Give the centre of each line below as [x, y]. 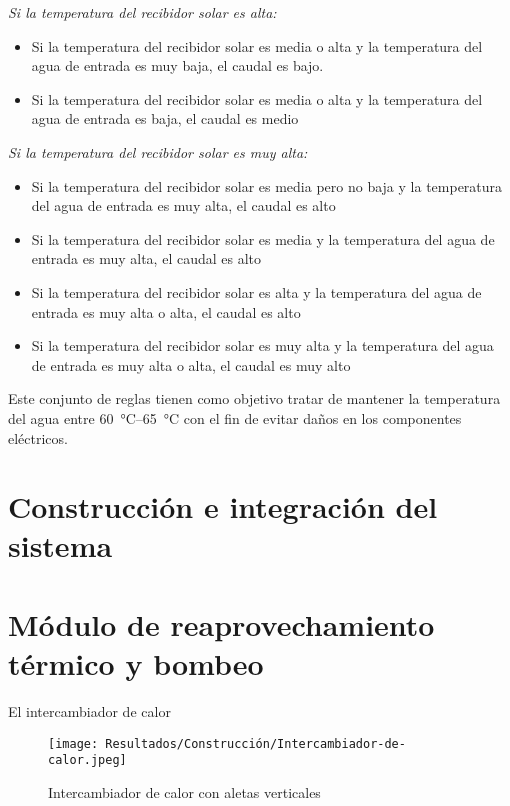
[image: [73, 743]
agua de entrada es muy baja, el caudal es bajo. [177, 65]
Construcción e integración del [223, 506]
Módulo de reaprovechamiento [221, 623]
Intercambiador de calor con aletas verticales [184, 791]
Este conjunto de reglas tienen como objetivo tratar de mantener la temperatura [254, 398]
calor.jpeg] [87, 760]
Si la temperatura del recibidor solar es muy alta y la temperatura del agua [262, 345]
